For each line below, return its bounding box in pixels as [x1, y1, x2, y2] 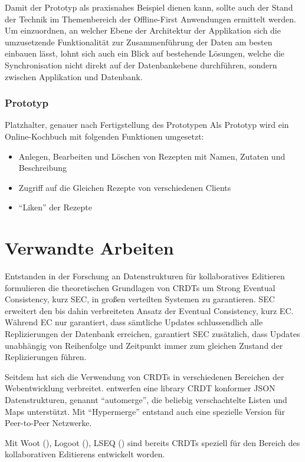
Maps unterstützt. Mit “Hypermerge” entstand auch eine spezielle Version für [5, 405, 286, 417]
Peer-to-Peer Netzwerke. [5, 417, 92, 429]
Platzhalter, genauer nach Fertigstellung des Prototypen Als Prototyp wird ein [5, 118, 289, 131]
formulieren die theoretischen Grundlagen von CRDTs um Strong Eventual [5, 281, 276, 293]
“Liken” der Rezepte [18, 201, 92, 213]
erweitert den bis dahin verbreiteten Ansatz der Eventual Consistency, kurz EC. [5, 304, 294, 316]
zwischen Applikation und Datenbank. [5, 70, 143, 82]
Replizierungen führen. [5, 351, 87, 363]
